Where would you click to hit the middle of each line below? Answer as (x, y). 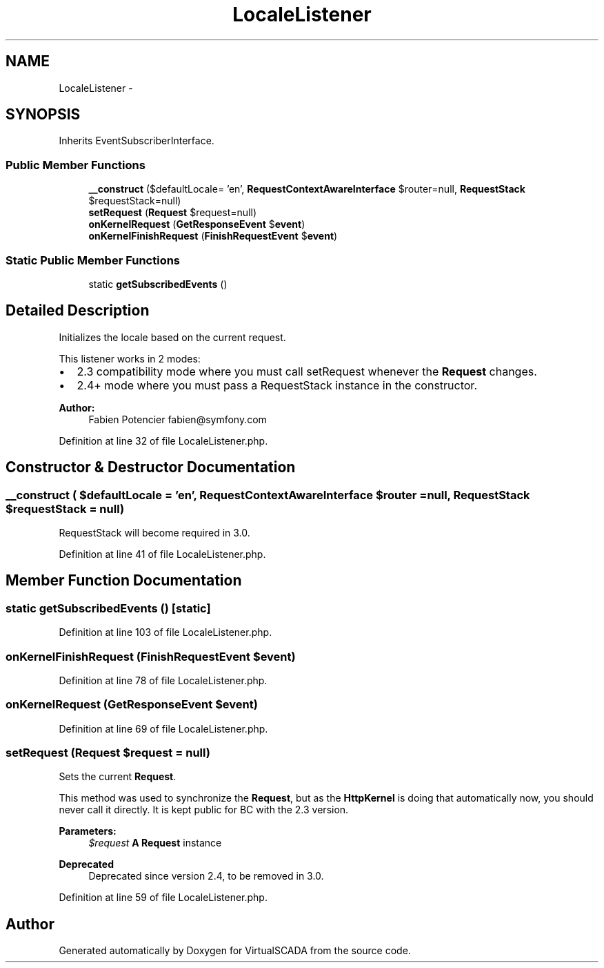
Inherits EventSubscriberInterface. (137, 141)
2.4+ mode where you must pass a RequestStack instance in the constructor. (277, 385)
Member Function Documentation (124, 581)
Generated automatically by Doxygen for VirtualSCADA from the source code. (235, 951)
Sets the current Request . (118, 777)
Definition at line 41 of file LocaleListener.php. (162, 554)
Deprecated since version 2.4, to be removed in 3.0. (206, 876)
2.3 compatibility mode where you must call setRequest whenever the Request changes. (307, 371)
